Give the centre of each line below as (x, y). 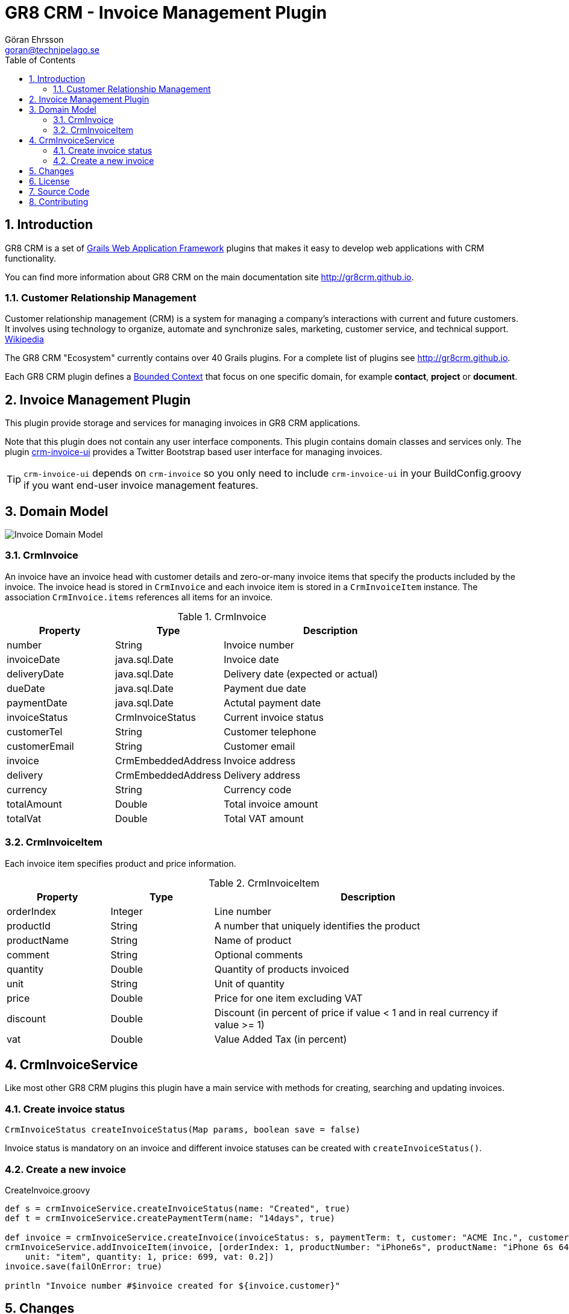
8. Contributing (59, 201)
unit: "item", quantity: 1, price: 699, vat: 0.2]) (149, 1256)
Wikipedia (24, 339)
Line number (243, 911)
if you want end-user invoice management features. (141, 486)
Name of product (253, 940)
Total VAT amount (264, 818)
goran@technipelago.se (52, 49)
